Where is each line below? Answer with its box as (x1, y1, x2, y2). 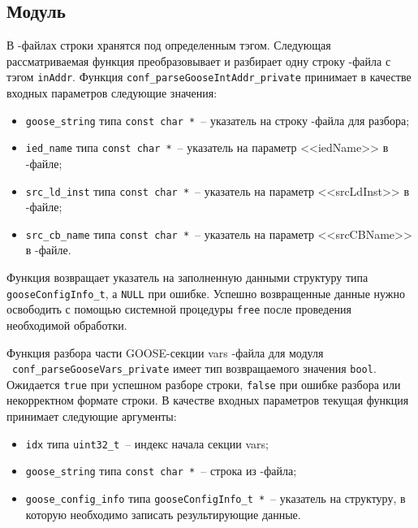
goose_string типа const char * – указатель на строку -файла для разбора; (25, 111, 410, 128)
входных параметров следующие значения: (6, 84, 218, 102)
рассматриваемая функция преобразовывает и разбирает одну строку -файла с (6, 52, 391, 69)
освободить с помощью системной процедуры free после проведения (6, 301, 351, 318)
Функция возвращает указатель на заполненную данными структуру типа (6, 269, 368, 286)
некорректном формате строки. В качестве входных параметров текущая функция (6, 392, 409, 409)
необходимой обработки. (6, 316, 127, 333)
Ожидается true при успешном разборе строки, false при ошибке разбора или (6, 375, 401, 392)
